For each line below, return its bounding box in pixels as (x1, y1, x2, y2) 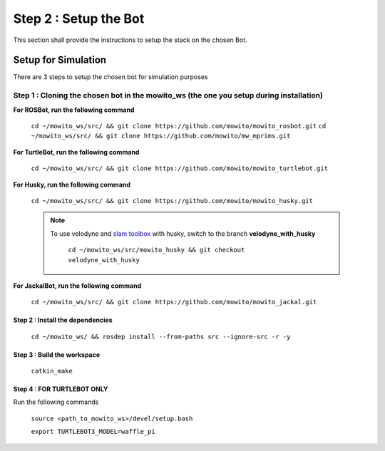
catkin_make (31, 367, 73, 375)
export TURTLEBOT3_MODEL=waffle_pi (31, 427, 156, 436)
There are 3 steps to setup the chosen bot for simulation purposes (13, 73, 208, 81)
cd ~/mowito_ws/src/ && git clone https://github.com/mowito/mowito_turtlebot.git (31, 165, 328, 172)
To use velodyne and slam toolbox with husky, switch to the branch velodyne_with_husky (50, 229, 316, 238)
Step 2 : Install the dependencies (13, 316, 113, 324)
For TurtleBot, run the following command (13, 147, 140, 156)
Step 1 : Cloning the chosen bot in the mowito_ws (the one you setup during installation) (13, 90, 324, 100)
